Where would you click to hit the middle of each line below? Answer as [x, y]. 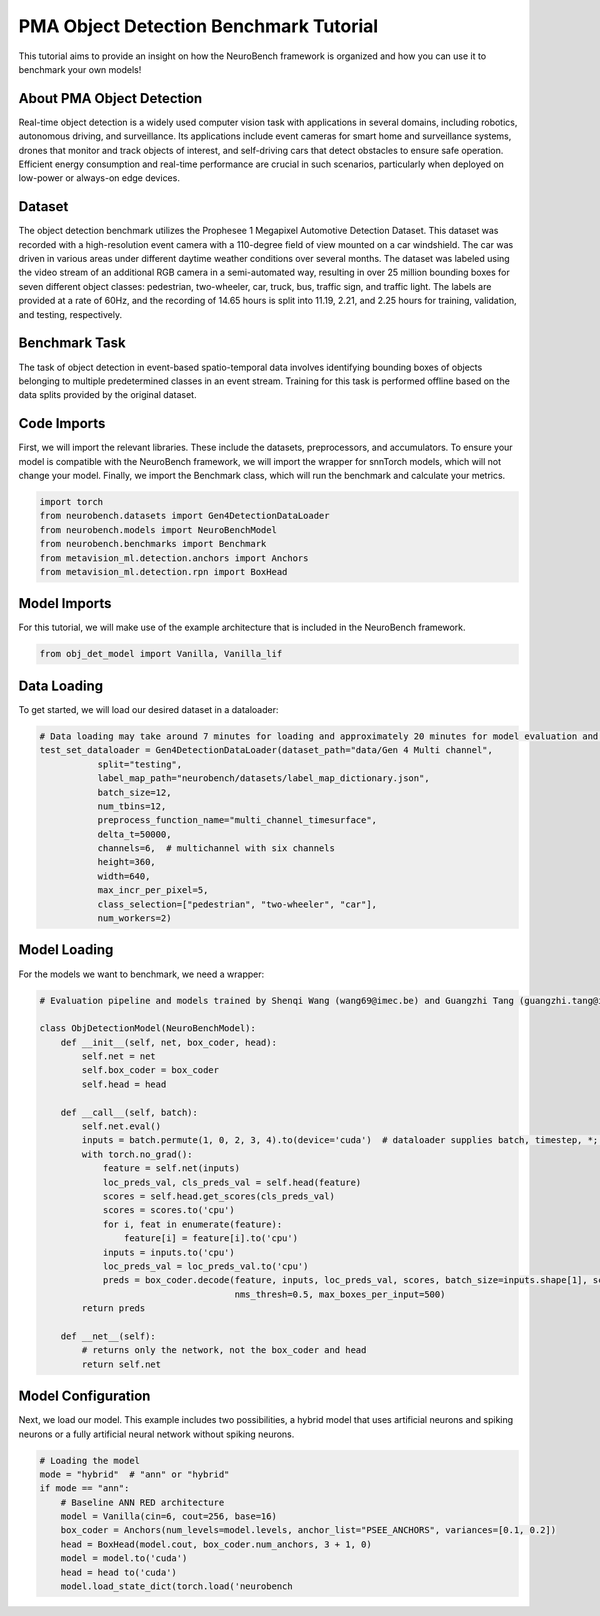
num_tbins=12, [132, 806]
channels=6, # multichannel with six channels [216, 848]
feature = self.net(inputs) [171, 1168]
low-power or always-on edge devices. [99, 178]
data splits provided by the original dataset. [107, 395]
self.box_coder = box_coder [150, 1070]
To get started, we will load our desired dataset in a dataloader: [148, 709]
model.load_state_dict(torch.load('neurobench [177, 1586]
